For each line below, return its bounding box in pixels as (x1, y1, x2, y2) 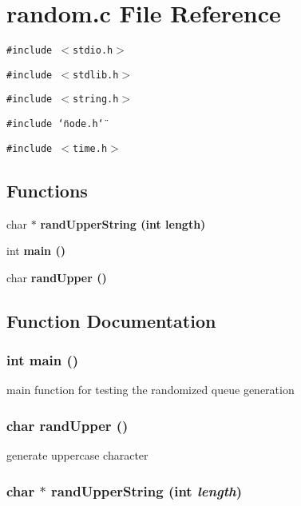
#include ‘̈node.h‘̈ (6, 118, 104, 130)
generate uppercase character (6, 447, 149, 464)
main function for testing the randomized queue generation (6, 381, 295, 398)
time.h (73, 142, 108, 154)
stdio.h (73, 45, 113, 57)
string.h (73, 94, 119, 106)
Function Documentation (6, 308, 216, 333)
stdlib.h (73, 69, 119, 81)
